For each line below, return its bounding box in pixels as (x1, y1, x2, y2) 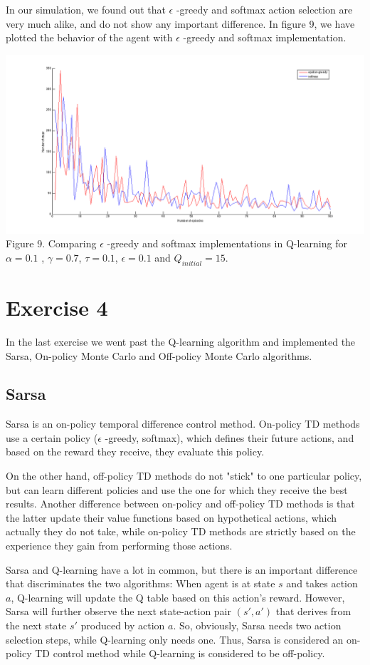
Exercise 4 (6, 292, 108, 321)
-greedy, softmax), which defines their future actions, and (105, 430, 354, 445)
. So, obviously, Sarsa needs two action (173, 618, 342, 633)
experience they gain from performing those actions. (6, 538, 233, 553)
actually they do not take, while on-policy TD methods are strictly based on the (6, 524, 356, 539)
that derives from (275, 604, 351, 619)
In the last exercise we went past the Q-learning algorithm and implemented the (6, 334, 356, 349)
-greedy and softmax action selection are (176, 2, 353, 16)
